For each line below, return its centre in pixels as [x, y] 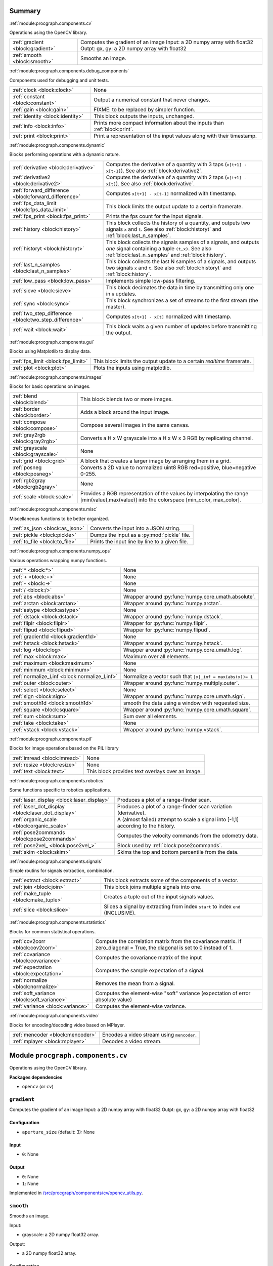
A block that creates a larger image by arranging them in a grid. [155, 461]
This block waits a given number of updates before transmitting [181, 326]
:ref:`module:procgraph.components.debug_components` [69, 71]
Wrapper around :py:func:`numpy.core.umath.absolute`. [190, 597]
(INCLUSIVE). [120, 913]
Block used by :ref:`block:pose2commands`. [170, 845]
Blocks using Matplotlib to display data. [50, 351]
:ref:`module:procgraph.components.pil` [51, 739]
